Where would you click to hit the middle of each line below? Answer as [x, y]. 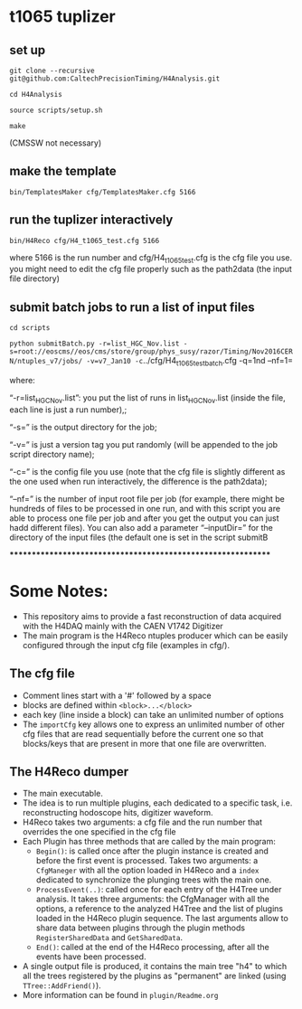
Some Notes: [59, 592]
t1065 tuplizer [62, 17]
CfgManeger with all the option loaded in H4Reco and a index [147, 871]
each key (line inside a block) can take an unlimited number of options [153, 714]
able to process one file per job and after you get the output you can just [144, 518]
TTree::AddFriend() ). [61, 985]
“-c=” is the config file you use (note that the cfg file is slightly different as [147, 471]
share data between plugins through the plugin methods [141, 928]
